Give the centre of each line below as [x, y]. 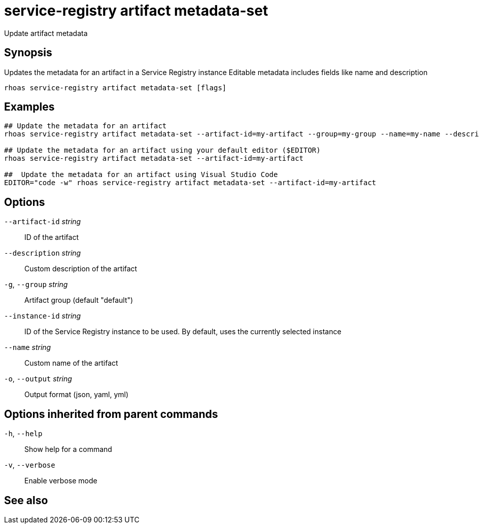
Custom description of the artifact [81, 269]
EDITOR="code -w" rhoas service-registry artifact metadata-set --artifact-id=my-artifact [190, 183]
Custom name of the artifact [71, 363]
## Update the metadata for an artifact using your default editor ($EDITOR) [162, 150]
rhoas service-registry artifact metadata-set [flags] [115, 87]
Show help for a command [68, 449]
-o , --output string [38, 379]
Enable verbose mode [61, 481]
